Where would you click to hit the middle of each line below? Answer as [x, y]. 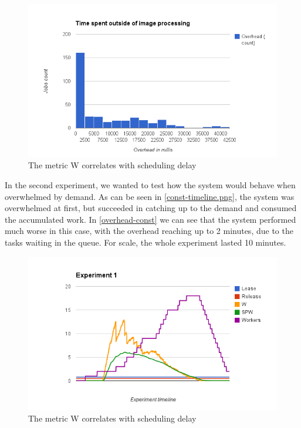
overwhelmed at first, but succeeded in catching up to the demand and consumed [151, 208]
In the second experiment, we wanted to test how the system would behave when [150, 184]
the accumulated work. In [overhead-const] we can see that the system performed [150, 219]
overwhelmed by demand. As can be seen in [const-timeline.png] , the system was [150, 196]
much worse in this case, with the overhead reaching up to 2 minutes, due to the [149, 231]
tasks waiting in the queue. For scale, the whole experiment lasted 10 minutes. [146, 242]
